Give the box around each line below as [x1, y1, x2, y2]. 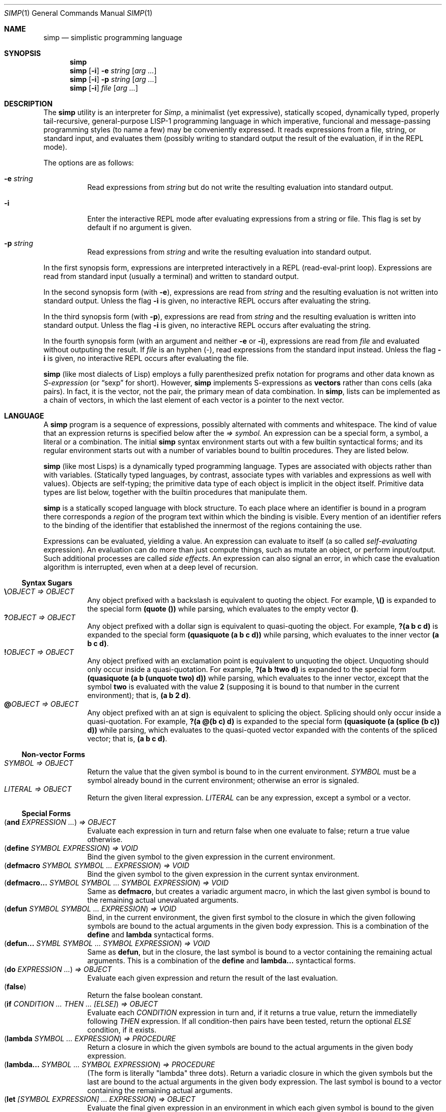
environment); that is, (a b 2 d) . [87, 691, 191, 700]
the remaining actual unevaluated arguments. [87, 896, 239, 904]
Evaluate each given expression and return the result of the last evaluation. [87, 974, 338, 982]
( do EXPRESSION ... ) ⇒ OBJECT [4, 965, 112, 974]
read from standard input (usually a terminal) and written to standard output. [43, 272, 299, 281]
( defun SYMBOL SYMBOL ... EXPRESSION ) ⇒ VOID [4, 904, 177, 913]
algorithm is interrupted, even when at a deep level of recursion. [43, 563, 258, 571]
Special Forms [21, 809, 71, 818]
